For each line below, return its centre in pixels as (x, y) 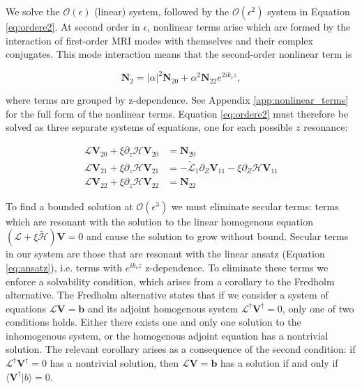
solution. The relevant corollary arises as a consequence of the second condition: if (181, 349)
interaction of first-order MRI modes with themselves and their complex (159, 40)
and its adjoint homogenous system (163, 308)
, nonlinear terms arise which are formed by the (249, 26)
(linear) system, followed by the (162, 11)
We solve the (33, 11)
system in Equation (309, 11)
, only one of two (318, 308)
